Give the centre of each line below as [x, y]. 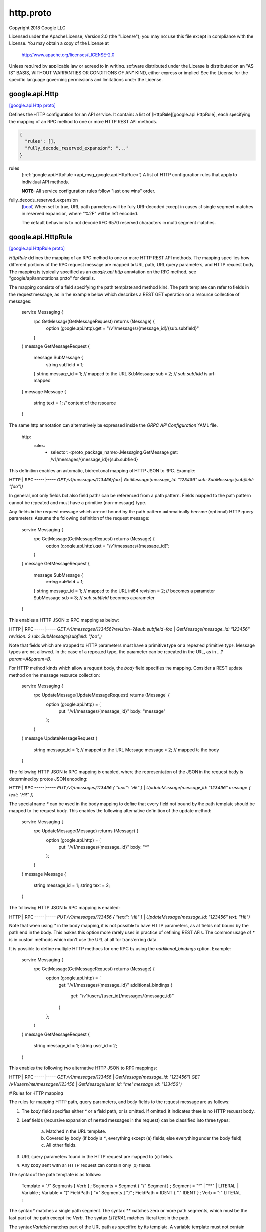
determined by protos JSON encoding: [48, 779]
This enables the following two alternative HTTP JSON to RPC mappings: [83, 1068]
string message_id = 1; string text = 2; [72, 885]
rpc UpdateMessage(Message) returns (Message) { [86, 831]
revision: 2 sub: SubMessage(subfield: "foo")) [56, 636]
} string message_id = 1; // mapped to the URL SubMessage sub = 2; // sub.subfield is [121, 374]
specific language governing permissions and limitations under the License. [86, 79]
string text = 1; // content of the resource [75, 403]
